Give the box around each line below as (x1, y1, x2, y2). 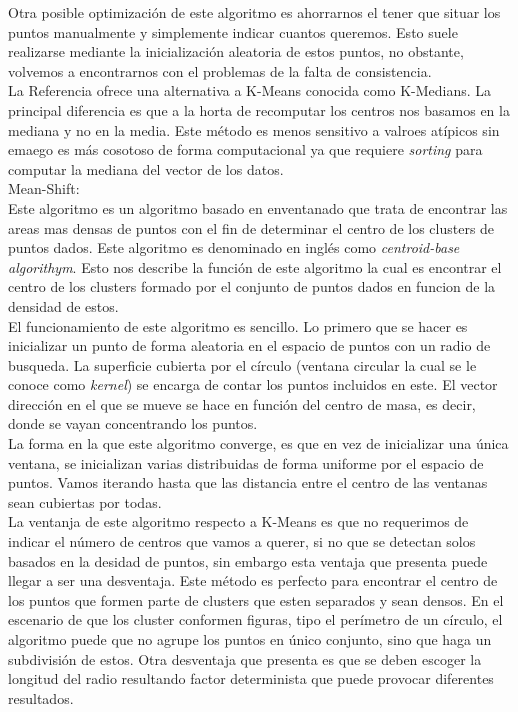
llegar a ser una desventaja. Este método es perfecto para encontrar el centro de (8, 570, 498, 591)
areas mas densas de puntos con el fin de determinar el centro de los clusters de (8, 217, 495, 238)
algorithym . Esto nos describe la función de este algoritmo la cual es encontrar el (8, 256, 502, 277)
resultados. (8, 687, 74, 708)
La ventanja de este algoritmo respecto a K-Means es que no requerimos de (8, 511, 469, 532)
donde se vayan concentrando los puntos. (8, 413, 258, 434)
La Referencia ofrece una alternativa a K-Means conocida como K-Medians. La (8, 80, 492, 101)
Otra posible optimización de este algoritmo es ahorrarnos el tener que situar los (8, 2, 501, 22)
